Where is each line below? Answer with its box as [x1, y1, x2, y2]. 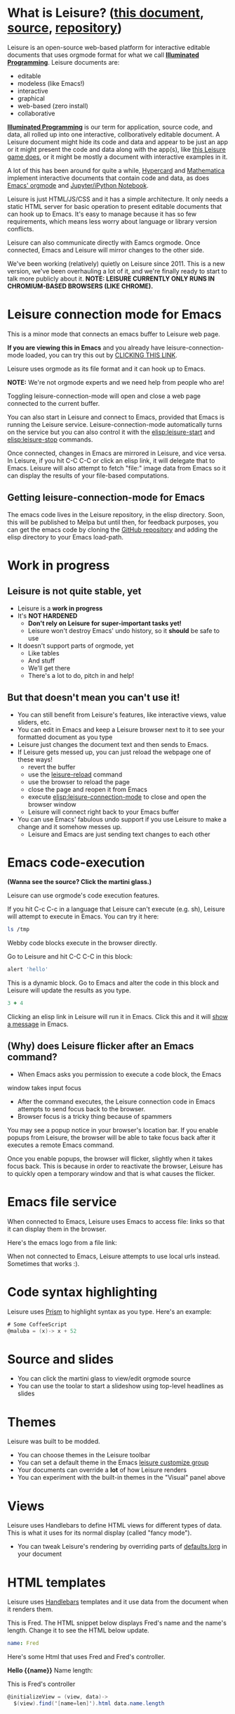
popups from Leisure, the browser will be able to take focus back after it [7, 1133, 215, 1141]
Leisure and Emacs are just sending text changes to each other [27, 830, 210, 838]
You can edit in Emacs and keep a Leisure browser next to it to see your [17, 725, 225, 734]
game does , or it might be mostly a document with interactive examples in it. [7, 153, 228, 161]
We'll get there [27, 663, 71, 672]
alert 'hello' [7, 966, 49, 973]
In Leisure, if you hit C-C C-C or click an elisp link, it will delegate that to [7, 456, 215, 465]
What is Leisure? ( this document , [7, 5, 204, 21]
